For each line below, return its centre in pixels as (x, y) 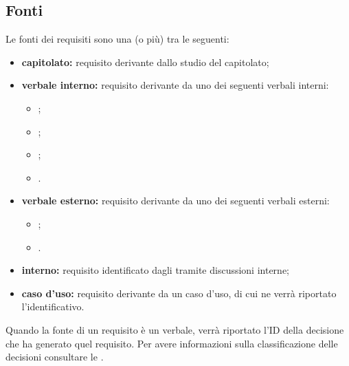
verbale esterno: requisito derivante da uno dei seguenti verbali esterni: (176, 201)
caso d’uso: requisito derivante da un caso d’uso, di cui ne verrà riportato (179, 293)
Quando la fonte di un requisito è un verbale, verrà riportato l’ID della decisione (175, 329)
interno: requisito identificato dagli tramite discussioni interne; (156, 270)
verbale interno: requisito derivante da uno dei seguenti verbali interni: (175, 85)
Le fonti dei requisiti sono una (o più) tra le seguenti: (117, 39)
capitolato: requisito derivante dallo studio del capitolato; (145, 62)
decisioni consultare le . (55, 357)
